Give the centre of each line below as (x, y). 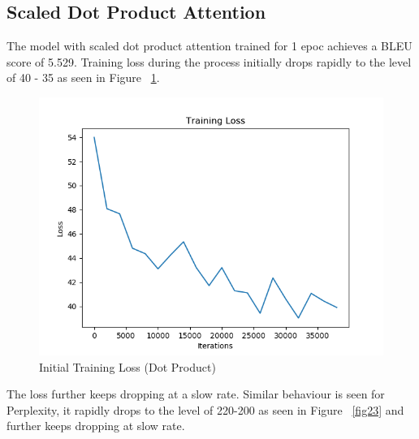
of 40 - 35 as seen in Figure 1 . (83, 77)
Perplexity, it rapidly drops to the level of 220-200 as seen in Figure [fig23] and (205, 409)
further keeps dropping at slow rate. (96, 426)
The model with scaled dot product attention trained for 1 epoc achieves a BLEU (209, 46)
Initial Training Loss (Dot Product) (127, 366)
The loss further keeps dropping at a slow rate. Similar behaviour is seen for (196, 394)
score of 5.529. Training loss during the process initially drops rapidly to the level (209, 61)
